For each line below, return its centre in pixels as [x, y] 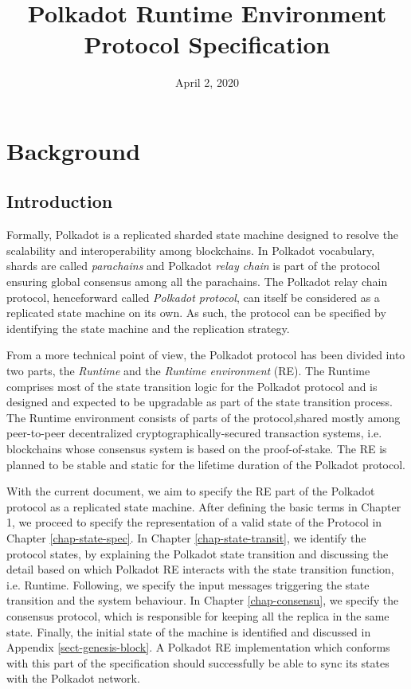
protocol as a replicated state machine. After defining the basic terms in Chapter [204, 506]
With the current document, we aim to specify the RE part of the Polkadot [191, 491]
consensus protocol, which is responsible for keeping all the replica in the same [198, 615]
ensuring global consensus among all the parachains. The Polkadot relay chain [197, 282]
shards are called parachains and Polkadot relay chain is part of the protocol [194, 266]
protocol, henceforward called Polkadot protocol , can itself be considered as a [193, 297]
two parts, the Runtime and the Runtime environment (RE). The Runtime [188, 371]
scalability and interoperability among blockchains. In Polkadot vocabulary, [191, 250]
